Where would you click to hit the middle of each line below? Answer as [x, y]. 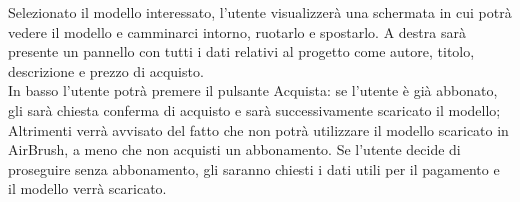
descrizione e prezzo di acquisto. [106, 70]
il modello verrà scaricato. [87, 188]
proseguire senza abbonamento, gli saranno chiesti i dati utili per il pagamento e [254, 168]
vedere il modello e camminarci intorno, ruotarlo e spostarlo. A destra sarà [237, 31]
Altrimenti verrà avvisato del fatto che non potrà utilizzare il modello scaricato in [258, 129]
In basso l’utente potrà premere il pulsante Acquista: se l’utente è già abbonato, [253, 90]
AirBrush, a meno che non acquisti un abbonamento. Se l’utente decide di [234, 149]
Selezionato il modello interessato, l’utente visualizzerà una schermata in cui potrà [260, 12]
